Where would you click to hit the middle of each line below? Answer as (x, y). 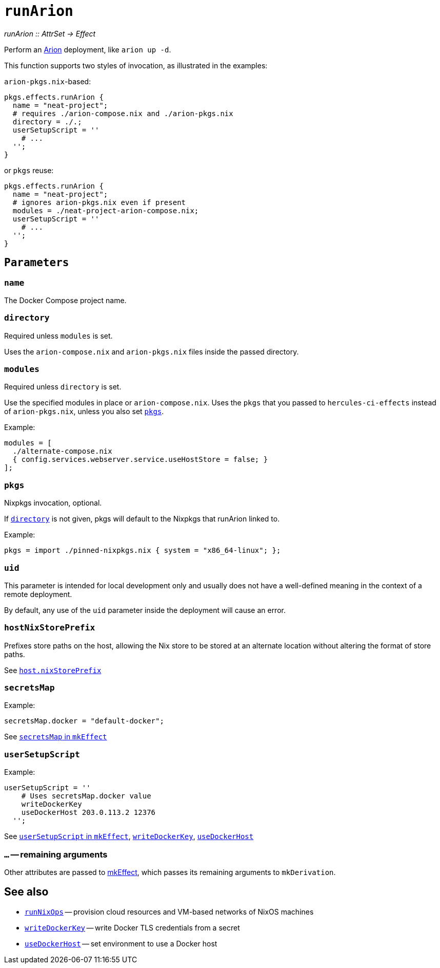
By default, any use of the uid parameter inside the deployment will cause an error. (145, 610)
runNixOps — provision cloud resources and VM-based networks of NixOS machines (169, 911)
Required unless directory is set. (63, 387)
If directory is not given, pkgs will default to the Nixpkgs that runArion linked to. (142, 519)
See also (26, 892)
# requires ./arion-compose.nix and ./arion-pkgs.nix (123, 113)
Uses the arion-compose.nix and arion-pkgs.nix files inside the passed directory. (152, 351)
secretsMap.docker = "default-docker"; (84, 721)
